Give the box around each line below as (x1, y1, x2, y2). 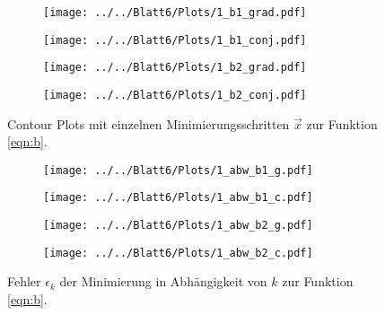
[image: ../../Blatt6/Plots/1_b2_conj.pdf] (43, 88, 307, 101)
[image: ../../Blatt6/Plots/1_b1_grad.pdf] (43, 6, 307, 19)
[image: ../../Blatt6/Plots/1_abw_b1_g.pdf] (43, 163, 313, 177)
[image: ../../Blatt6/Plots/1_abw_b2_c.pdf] (43, 246, 313, 259)
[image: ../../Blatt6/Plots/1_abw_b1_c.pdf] (43, 191, 313, 205)
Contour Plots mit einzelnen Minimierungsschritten (7, 114, 290, 133)
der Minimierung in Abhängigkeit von (59, 272, 267, 291)
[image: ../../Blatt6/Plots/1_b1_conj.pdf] (43, 33, 307, 47)
